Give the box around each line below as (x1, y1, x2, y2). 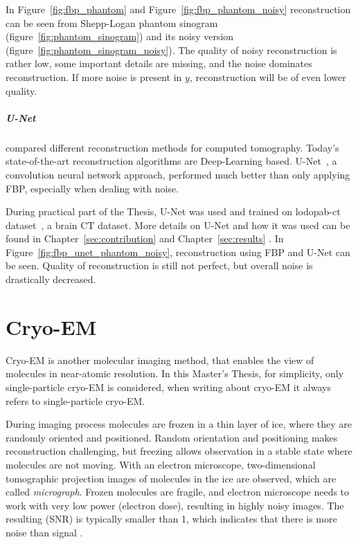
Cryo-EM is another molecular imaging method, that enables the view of (6, 352, 314, 367)
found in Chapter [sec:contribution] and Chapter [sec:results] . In (6, 231, 284, 246)
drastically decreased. (6, 272, 96, 287)
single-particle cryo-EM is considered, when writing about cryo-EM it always (6, 379, 331, 394)
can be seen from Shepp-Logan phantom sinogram (6, 15, 218, 30)
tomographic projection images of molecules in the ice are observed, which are (6, 471, 337, 485)
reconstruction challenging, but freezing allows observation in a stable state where (6, 444, 352, 458)
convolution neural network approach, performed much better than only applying (6, 167, 350, 181)
